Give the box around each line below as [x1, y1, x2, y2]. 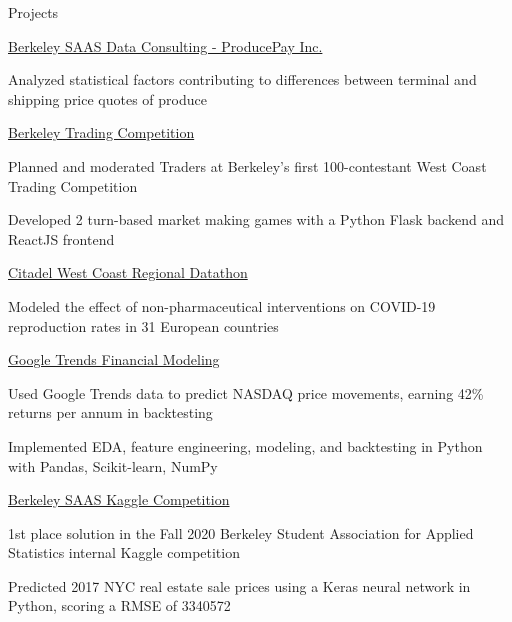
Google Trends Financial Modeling [8, 349, 220, 370]
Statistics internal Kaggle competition [8, 542, 240, 563]
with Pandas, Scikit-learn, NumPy [8, 455, 218, 476]
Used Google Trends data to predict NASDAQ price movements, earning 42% [8, 382, 484, 403]
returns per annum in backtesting [8, 402, 213, 423]
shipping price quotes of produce [8, 88, 207, 109]
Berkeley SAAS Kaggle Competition [8, 489, 230, 510]
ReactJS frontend [8, 228, 115, 249]
